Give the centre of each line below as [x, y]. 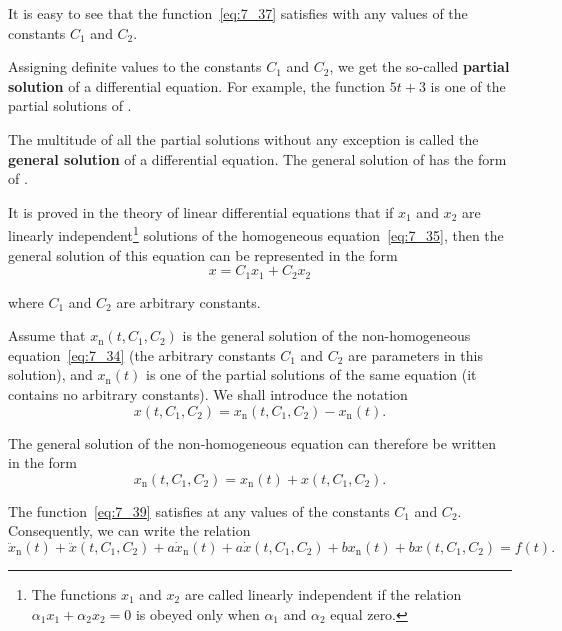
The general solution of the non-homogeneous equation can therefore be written [252, 442]
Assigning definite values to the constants [135, 66]
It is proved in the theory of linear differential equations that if [201, 211]
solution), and [50, 374]
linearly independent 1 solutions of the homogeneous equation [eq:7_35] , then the [256, 233]
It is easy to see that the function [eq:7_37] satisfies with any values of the [238, 13]
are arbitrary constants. [188, 301]
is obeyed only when [197, 613]
